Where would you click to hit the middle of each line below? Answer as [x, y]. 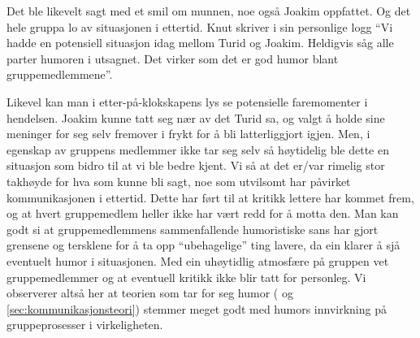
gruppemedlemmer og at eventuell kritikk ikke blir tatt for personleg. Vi [186, 277]
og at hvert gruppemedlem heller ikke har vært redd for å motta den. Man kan [203, 213]
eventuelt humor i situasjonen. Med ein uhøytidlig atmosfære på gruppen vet [198, 260]
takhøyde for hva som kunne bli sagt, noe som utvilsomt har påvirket [179, 181]
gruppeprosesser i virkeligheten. [85, 325]
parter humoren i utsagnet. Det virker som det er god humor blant [173, 58]
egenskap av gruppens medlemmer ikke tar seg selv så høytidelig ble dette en [198, 149]
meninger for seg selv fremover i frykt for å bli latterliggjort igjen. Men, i [188, 134]
